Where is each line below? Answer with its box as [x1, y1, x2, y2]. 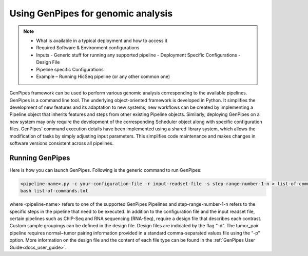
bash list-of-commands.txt [20, 188, 88, 194]
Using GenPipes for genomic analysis [9, 8, 173, 19]
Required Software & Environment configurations [36, 45, 140, 51]
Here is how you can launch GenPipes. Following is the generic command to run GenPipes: [9, 167, 202, 173]
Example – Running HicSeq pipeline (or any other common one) [36, 73, 170, 80]
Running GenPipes [9, 153, 70, 162]
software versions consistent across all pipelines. [9, 140, 114, 146]
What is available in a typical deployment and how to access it [36, 37, 168, 44]
